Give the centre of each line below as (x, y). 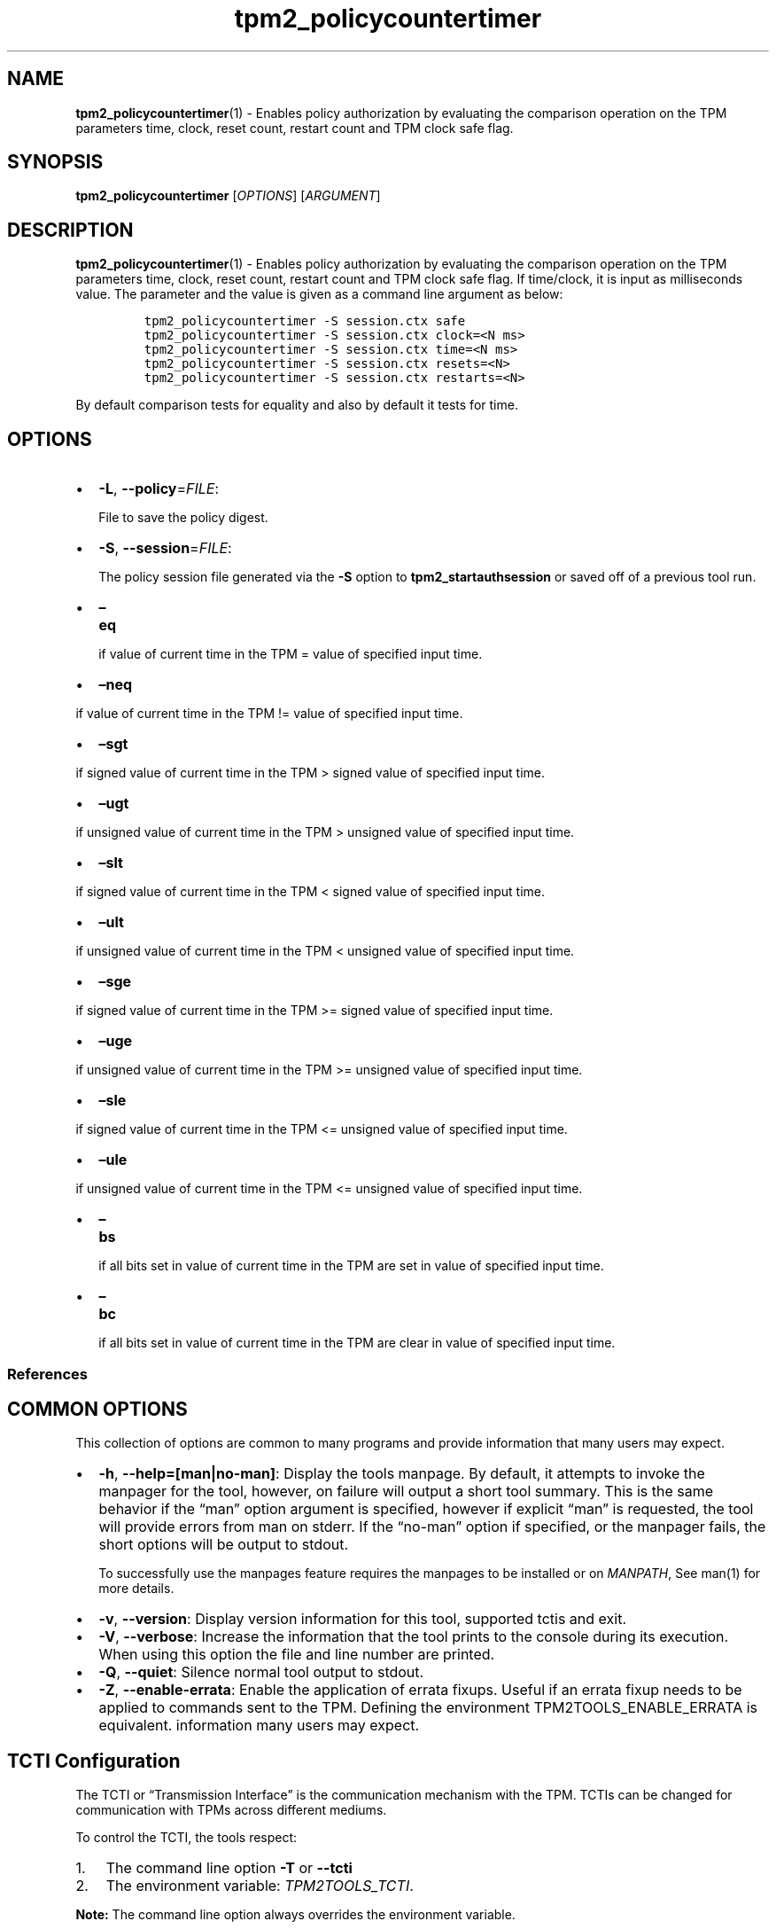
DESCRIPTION (70, 230)
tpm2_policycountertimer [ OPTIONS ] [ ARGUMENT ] (228, 196)
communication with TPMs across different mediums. (231, 1810)
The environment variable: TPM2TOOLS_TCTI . (260, 1886)
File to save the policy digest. (183, 518)
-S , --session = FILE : (165, 548)
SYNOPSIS (55, 162)
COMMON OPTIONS (97, 1409)
